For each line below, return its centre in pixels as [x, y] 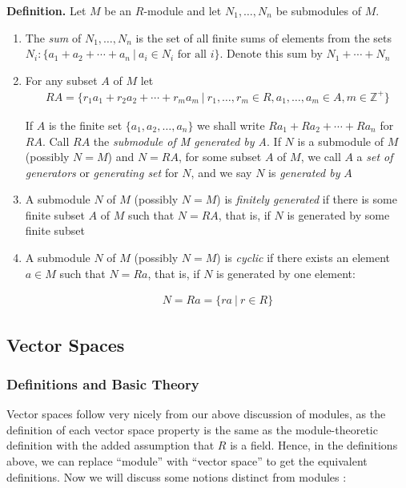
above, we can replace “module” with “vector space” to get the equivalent [187, 461]
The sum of [53, 37]
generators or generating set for [102, 172]
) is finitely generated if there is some [307, 199]
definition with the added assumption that [111, 445]
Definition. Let [46, 10]
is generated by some [338, 214]
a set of [375, 157]
